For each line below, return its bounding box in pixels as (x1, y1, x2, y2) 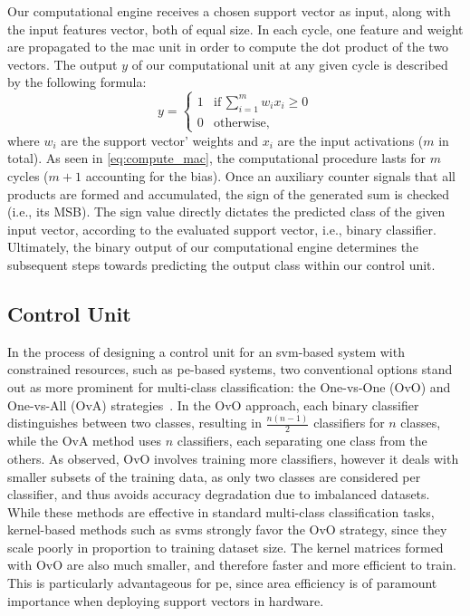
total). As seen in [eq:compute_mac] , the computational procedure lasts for (7, 149, 427, 168)
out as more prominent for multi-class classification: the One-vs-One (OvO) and (7, 377, 451, 396)
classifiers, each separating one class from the (177, 431, 427, 450)
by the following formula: (7, 72, 147, 91)
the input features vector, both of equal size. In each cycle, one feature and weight (7, 19, 464, 38)
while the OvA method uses (7, 431, 162, 450)
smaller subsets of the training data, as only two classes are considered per (7, 467, 421, 486)
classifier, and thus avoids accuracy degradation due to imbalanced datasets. (7, 485, 430, 504)
